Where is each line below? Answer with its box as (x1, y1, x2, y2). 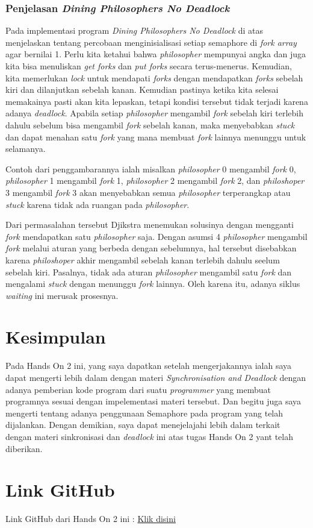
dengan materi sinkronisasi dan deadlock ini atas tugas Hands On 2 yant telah (5, 430, 293, 442)
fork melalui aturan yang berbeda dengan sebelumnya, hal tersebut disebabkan (5, 242, 297, 254)
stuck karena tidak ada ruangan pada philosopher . (5, 198, 190, 210)
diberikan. (5, 442, 43, 454)
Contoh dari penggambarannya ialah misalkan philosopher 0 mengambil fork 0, (5, 162, 296, 175)
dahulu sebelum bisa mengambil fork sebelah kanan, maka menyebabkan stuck (5, 118, 295, 131)
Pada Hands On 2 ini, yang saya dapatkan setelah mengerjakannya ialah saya (5, 359, 292, 372)
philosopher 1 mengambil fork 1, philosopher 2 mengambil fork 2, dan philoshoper (5, 174, 305, 187)
